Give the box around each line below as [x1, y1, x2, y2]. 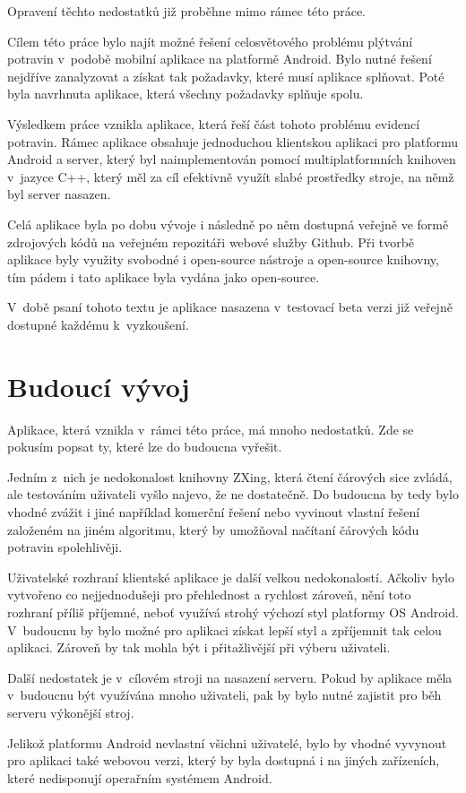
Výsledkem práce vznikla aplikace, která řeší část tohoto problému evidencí [7, 114, 420, 133]
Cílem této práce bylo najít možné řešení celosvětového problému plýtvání [7, 31, 413, 50]
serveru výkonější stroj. [7, 702, 134, 721]
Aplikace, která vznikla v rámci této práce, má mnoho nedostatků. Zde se [7, 419, 414, 438]
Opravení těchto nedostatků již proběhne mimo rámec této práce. [7, 2, 366, 20]
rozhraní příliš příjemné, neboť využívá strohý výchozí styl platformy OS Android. [7, 602, 459, 621]
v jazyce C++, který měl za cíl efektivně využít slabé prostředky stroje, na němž [7, 167, 454, 185]
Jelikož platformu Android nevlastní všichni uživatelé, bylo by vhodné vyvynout [7, 733, 447, 752]
